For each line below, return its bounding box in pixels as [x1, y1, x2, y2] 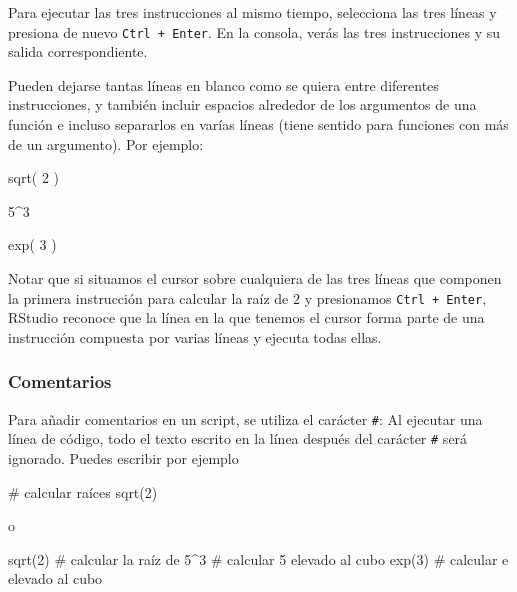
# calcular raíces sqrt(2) [8, 481, 158, 502]
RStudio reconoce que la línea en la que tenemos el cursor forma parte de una [8, 307, 485, 328]
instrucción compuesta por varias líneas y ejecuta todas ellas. [8, 326, 382, 347]
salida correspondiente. [8, 41, 148, 62]
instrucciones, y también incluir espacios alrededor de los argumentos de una [8, 94, 477, 115]
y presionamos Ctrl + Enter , [304, 287, 487, 308]
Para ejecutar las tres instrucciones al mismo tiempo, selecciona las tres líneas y [8, 2, 497, 22]
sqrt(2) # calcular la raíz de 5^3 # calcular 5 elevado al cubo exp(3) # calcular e [8, 548, 509, 569]
